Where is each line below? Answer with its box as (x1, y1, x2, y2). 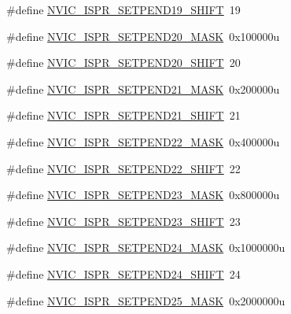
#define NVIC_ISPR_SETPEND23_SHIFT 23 (6, 212, 241, 229)
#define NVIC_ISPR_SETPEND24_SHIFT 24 (6, 265, 241, 282)
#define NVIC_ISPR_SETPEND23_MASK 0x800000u (6, 187, 280, 203)
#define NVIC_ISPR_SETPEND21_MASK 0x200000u (6, 80, 280, 97)
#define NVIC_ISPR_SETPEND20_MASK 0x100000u (6, 28, 280, 44)
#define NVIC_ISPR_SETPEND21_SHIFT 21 (6, 107, 241, 124)
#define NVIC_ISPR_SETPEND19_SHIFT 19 (6, 2, 241, 17)
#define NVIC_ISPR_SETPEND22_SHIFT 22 (6, 160, 241, 176)
